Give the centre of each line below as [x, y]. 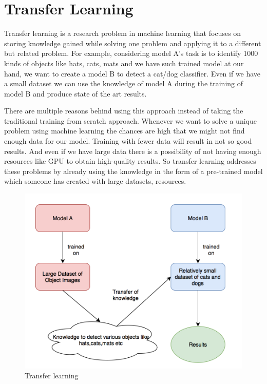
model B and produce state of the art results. [75, 93]
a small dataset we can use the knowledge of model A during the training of [124, 83]
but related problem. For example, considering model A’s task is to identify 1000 [131, 53]
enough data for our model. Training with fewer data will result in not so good [128, 141]
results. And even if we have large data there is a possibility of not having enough [133, 151]
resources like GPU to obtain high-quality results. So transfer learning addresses [130, 161]
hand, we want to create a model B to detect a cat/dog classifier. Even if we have [132, 73]
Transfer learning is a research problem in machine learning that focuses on [123, 33]
